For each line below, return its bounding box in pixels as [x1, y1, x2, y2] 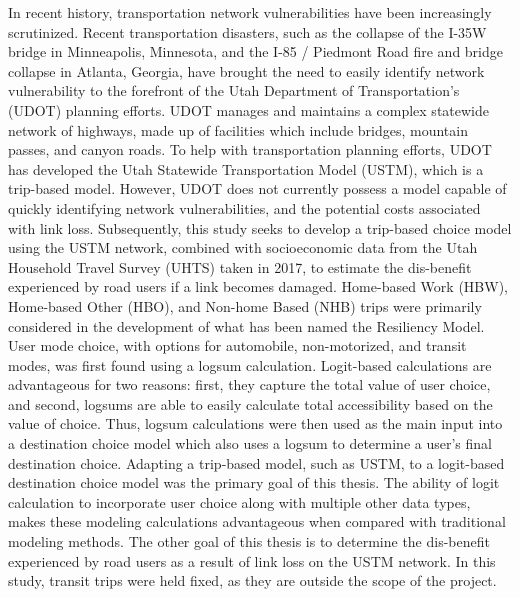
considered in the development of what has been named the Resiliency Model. [8, 315, 485, 336]
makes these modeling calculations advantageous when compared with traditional [8, 511, 506, 532]
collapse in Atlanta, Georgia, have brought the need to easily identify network [8, 60, 485, 81]
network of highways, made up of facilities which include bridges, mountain [8, 119, 468, 140]
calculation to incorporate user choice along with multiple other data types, [8, 491, 471, 512]
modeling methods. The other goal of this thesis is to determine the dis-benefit [8, 531, 490, 552]
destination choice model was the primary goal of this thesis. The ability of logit [8, 472, 500, 493]
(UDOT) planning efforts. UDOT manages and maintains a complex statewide [8, 99, 489, 120]
